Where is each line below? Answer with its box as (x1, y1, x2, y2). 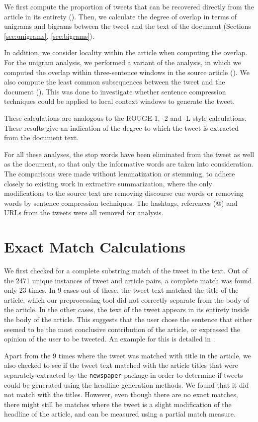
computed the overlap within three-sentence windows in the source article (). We (4, 67, 250, 77)
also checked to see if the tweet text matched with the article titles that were (4, 360, 238, 370)
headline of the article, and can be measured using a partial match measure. (4, 409, 236, 419)
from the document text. (4, 132, 79, 143)
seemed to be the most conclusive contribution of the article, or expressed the (4, 324, 240, 334)
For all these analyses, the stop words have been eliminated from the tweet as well (4, 149, 255, 159)
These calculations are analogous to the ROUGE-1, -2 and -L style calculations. (4, 112, 247, 123)
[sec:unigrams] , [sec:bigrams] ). (4, 30, 94, 41)
